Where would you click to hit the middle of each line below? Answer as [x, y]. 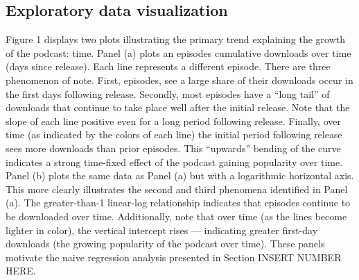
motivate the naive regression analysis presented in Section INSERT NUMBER [174, 257]
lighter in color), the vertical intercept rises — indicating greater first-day [162, 230]
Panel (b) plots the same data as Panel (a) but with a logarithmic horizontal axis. [180, 175]
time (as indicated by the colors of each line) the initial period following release [174, 134]
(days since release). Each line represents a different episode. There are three [168, 66]
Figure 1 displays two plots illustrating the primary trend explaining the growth [176, 39]
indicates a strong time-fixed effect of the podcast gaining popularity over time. [174, 162]
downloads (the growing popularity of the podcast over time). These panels [165, 244]
